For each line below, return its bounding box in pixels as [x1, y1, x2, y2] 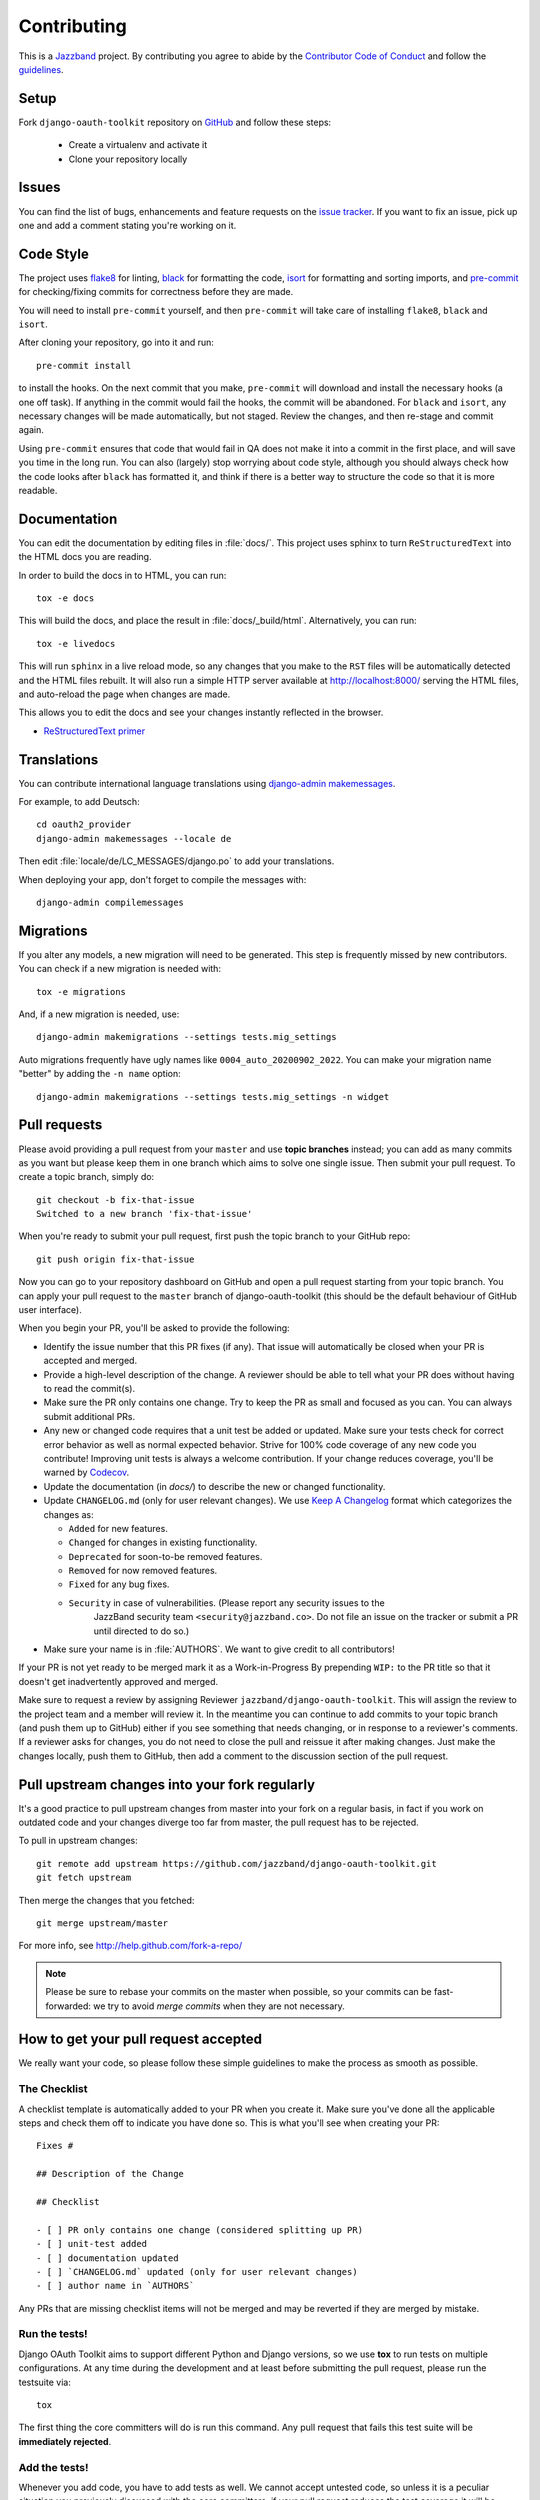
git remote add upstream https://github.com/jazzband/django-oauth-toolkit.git [36, 1858, 437, 1869]
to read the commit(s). [43, 1382, 135, 1394]
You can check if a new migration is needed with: [18, 963, 222, 975]
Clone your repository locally [68, 153, 188, 165]
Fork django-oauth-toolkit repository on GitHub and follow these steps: [18, 116, 332, 128]
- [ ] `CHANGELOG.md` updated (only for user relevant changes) [36, 2266, 359, 2277]
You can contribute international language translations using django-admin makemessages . [18, 777, 396, 789]
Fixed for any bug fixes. [68, 1578, 170, 1590]
